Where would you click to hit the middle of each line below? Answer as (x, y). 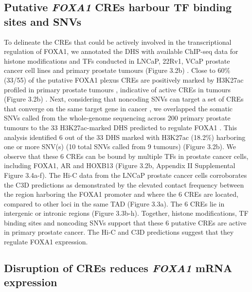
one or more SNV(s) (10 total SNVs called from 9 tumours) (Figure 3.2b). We (120, 146)
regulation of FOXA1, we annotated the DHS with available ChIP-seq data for (121, 51)
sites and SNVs (43, 21)
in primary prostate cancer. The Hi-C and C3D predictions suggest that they (119, 232)
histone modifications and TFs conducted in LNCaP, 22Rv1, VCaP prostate (117, 60)
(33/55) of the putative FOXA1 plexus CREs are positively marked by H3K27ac (124, 79)
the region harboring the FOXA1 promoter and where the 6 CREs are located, (121, 194)
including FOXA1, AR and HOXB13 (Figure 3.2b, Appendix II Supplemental (120, 165)
